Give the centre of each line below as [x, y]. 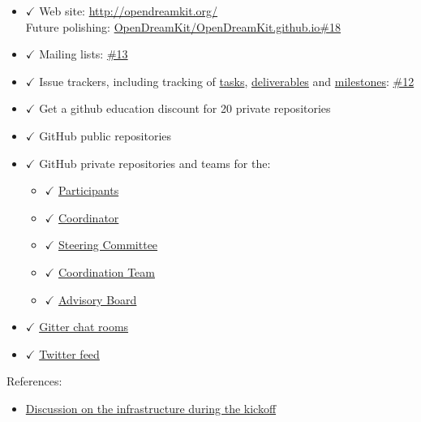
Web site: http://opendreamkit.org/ [129, 11]
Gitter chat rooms [84, 327]
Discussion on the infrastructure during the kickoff [151, 408]
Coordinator [88, 217]
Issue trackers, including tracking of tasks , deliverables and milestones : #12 [227, 81]
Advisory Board [97, 299]
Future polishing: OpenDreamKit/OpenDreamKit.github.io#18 [183, 26]
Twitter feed [69, 353]
